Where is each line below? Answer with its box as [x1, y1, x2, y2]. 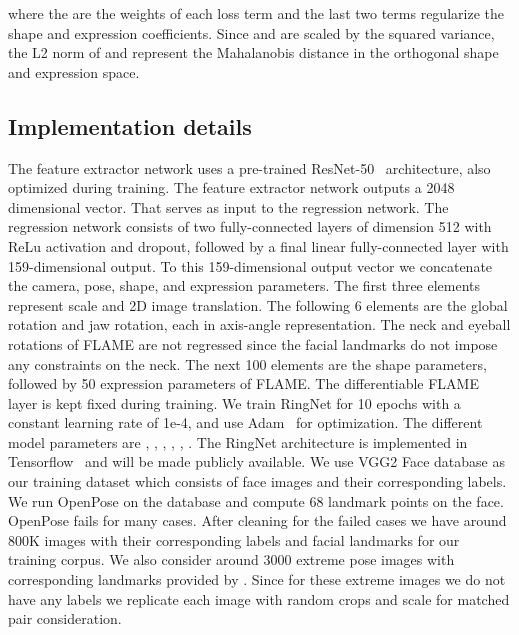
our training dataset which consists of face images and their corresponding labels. [8, 471, 507, 492]
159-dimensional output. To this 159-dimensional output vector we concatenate [8, 255, 493, 276]
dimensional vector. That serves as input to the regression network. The [8, 196, 449, 217]
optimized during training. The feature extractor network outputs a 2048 [8, 177, 455, 198]
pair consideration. [8, 608, 122, 629]
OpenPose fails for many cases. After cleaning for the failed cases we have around [8, 510, 507, 531]
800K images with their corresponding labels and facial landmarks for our [8, 529, 460, 550]
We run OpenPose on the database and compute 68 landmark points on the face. [8, 490, 504, 511]
